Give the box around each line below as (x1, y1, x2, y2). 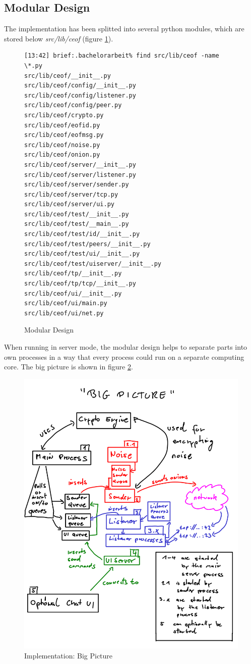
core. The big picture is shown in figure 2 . (4, 361, 133, 372)
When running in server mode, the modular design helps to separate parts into (4, 342, 247, 352)
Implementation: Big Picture (24, 650, 113, 660)
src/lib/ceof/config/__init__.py (24, 82, 136, 89)
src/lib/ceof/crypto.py (24, 111, 104, 119)
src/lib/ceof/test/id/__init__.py (24, 230, 140, 238)
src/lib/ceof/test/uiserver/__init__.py (24, 260, 162, 267)
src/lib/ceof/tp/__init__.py (24, 270, 122, 277)
